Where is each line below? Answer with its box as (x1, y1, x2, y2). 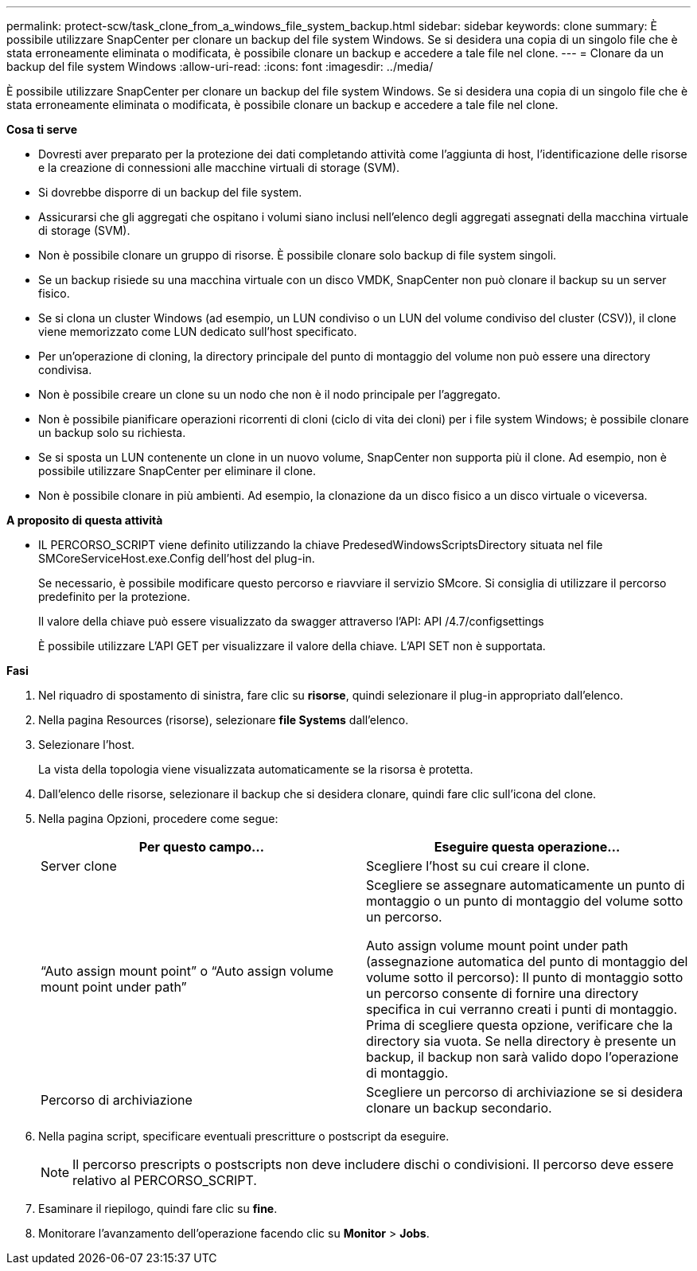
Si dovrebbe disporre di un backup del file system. (38, 185, 302, 199)
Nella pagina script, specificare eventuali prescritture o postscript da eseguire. (38, 1129, 450, 1143)
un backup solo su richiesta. (38, 426, 186, 439)
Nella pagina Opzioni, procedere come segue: (38, 812, 278, 825)
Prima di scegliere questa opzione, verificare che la (366, 1017, 673, 1033)
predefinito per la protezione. (38, 590, 191, 603)
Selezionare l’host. (38, 738, 134, 751)
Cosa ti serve (6, 123, 78, 136)
